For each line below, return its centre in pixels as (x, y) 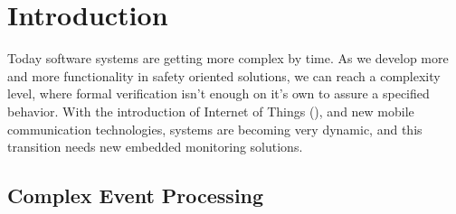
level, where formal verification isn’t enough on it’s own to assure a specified (218, 93)
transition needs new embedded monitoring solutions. (155, 147)
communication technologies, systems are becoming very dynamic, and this (215, 129)
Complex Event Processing (136, 195)
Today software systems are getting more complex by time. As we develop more (228, 58)
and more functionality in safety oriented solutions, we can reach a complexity (224, 75)
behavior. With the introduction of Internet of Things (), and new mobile (211, 111)
